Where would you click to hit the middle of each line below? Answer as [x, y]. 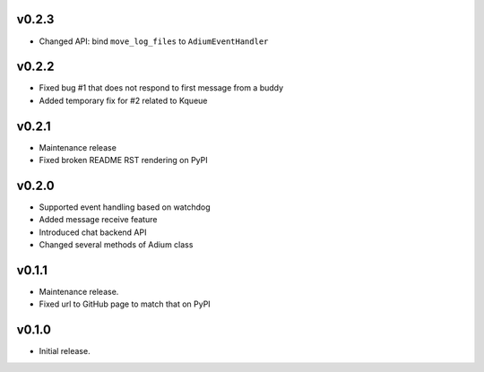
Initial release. [65, 351]
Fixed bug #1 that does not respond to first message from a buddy [161, 88]
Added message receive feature [98, 220]
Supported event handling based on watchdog [125, 207]
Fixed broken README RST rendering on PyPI [123, 160]
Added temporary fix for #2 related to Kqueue [123, 100]
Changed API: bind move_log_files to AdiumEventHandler [154, 41]
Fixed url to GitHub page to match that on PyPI [125, 304]
